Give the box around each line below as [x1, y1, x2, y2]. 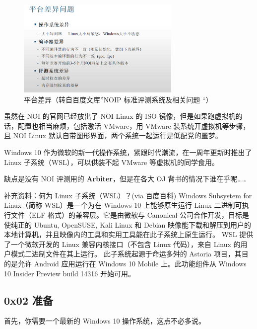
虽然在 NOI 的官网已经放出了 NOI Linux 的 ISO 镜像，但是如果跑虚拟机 [4, 111, 236, 121]
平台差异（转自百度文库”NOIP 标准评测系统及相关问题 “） [24, 94, 213, 104]
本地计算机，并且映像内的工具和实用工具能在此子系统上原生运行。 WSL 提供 [4, 229, 254, 240]
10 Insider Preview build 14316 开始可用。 [4, 268, 135, 278]
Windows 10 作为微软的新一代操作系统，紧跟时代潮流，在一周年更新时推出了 [4, 147, 252, 158]
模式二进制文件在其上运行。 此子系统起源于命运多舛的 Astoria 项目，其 [10, 248, 242, 259]
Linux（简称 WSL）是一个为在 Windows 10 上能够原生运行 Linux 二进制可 [4, 200, 242, 210]
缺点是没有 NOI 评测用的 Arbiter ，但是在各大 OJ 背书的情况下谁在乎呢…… [4, 173, 247, 184]
